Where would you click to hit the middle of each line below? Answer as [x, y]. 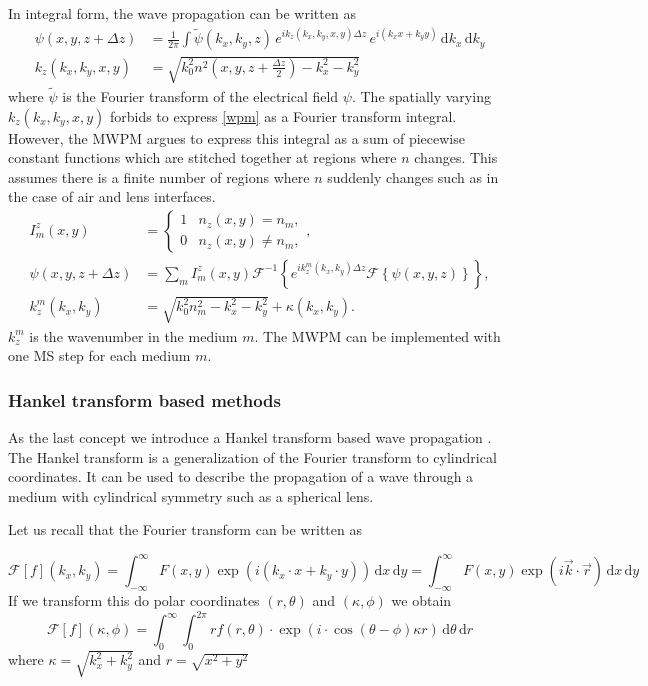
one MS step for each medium [99, 355]
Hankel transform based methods [145, 399]
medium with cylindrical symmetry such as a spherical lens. [191, 495]
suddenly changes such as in [413, 176]
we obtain [421, 600]
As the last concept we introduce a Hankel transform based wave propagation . [250, 436]
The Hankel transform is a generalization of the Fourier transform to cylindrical [252, 456]
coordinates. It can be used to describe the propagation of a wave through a [241, 476]
